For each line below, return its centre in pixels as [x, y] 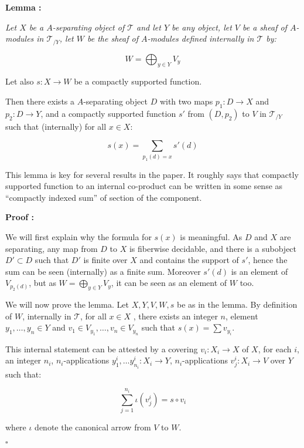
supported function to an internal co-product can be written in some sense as [144, 186]
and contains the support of [189, 260]
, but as [42, 283]
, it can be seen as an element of [169, 283]
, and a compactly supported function [108, 113]
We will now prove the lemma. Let [67, 304]
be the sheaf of [113, 38]
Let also [20, 81]
